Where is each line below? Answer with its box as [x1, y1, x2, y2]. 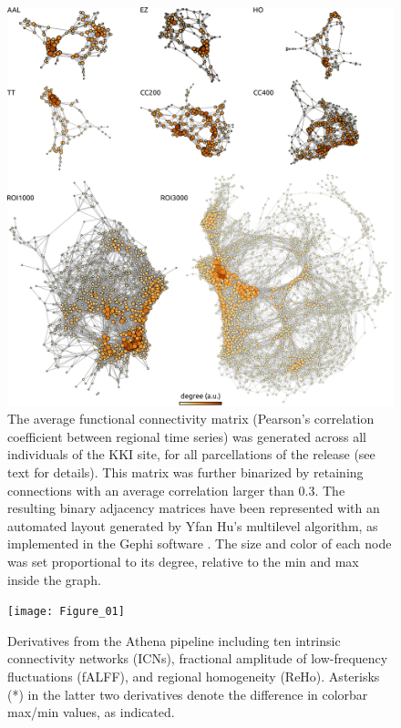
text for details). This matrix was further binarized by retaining [7, 463, 364, 482]
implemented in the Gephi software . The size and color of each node [7, 534, 392, 553]
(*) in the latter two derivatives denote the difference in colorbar [7, 684, 368, 703]
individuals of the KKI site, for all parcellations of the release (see [7, 445, 375, 464]
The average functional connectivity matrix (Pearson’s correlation [7, 409, 375, 428]
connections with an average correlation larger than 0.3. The [7, 480, 345, 499]
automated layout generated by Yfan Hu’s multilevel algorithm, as [7, 516, 378, 535]
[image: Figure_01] [7, 605, 125, 619]
